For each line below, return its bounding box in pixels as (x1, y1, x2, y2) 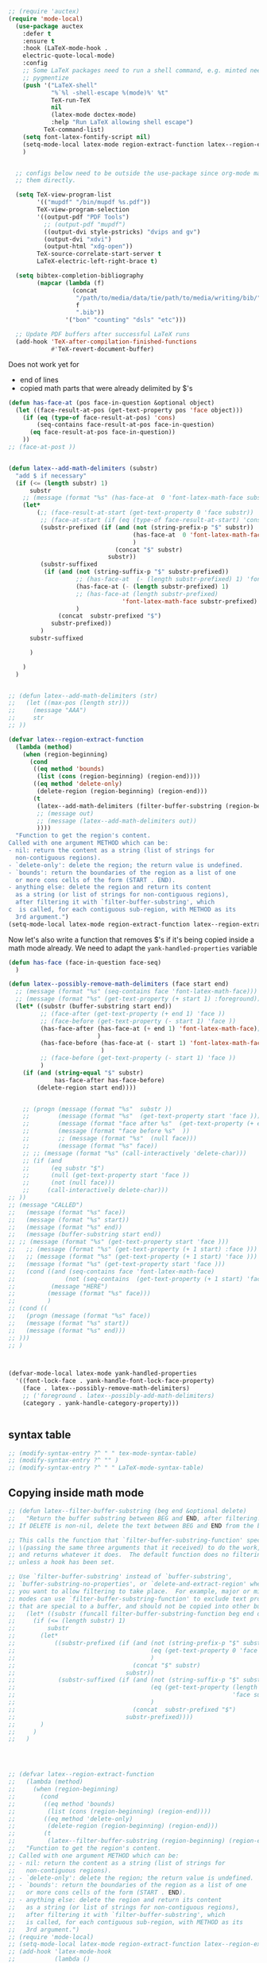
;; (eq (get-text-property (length (8, 1683, 258, 1692)
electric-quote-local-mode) (22, 52, 115, 60)
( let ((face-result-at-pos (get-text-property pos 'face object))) (15, 406, 244, 414)
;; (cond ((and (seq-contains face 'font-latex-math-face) (8, 1268, 215, 1276)
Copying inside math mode (8, 1486, 145, 1500)
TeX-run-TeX (50, 96, 91, 104)
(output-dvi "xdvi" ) (43, 235, 112, 243)
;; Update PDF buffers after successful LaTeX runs (15, 331, 191, 339)
